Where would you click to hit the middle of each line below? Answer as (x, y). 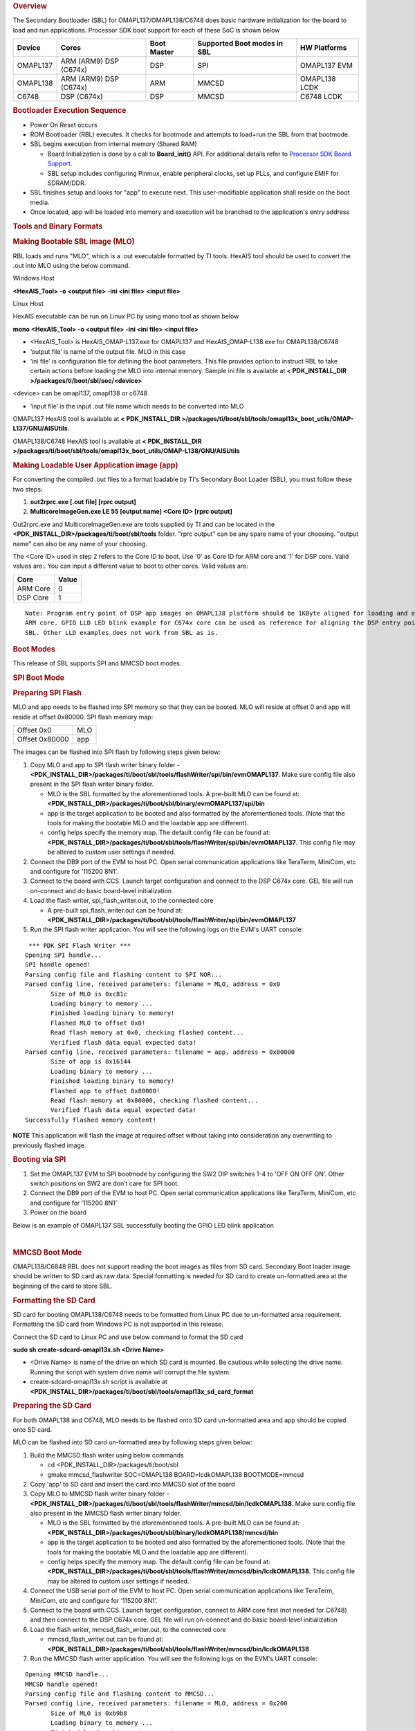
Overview (30, 6)
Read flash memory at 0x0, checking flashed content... (147, 1033)
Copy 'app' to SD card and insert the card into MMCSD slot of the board (132, 1484)
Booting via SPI (39, 1160)
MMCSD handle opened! (62, 1684)
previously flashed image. (49, 1145)
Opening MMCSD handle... (67, 1675)
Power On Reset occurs (64, 125)
